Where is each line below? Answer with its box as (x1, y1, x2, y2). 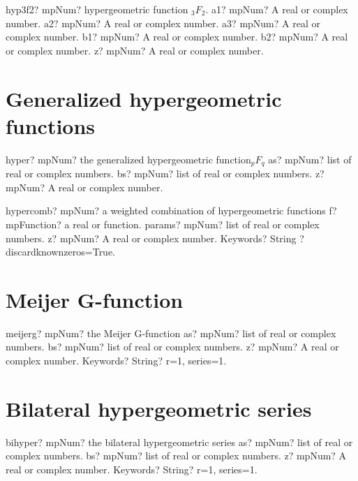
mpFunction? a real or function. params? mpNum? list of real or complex (6, 216, 320, 231)
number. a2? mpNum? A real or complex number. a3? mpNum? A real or (6, 15, 320, 30)
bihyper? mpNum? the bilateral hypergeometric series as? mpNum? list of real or (6, 434, 353, 449)
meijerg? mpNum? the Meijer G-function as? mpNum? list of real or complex (6, 325, 336, 340)
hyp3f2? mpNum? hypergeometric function (6, 2, 188, 16)
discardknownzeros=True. (6, 244, 116, 259)
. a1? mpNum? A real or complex (205, 2, 348, 16)
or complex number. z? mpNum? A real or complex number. (6, 43, 264, 57)
